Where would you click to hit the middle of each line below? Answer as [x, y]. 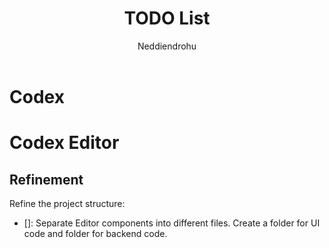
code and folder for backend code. [95, 233]
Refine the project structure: [67, 203]
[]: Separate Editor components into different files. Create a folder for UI [172, 223]
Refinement [46, 179]
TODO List [167, 18]
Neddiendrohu [167, 46]
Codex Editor [64, 143]
